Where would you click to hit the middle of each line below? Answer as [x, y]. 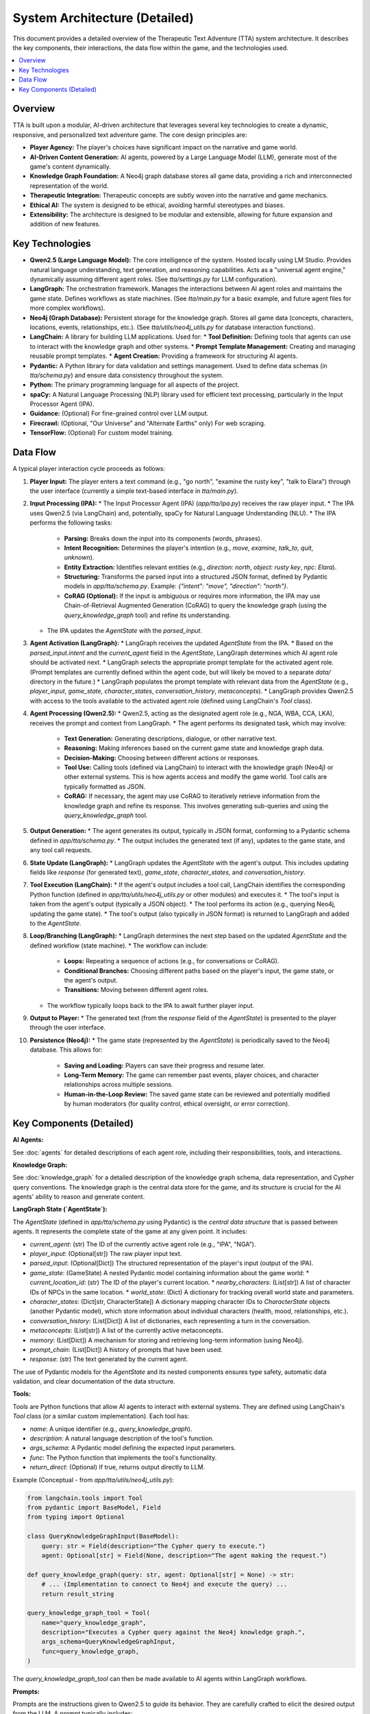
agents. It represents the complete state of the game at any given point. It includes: [130, 1231]
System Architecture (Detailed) [103, 18]
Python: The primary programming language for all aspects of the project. [135, 385]
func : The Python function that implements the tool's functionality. [123, 1458]
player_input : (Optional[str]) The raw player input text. [106, 1254]
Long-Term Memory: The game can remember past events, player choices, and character [192, 1075]
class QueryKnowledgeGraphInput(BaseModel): [103, 1536]
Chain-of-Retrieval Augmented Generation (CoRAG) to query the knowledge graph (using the [195, 605]
